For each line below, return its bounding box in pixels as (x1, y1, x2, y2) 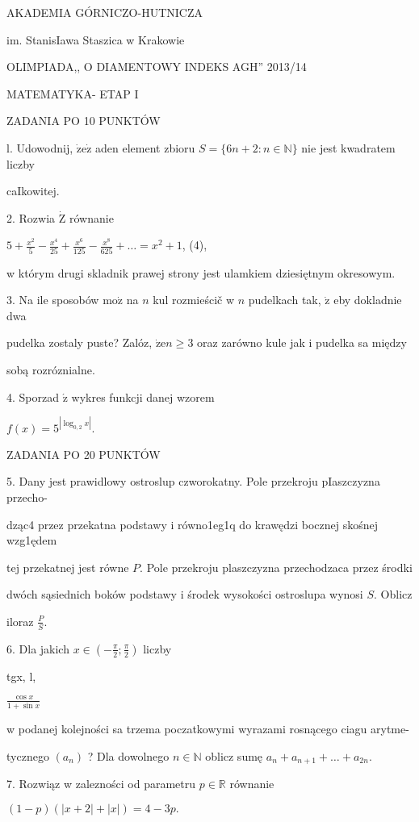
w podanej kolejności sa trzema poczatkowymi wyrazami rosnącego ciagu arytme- (6, 720, 409, 737)
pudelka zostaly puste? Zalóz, (6, 334, 153, 351)
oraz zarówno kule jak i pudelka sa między (197, 334, 407, 351)
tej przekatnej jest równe (6, 558, 129, 575)
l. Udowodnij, (6, 139, 73, 156)
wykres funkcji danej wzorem (71, 388, 215, 405)
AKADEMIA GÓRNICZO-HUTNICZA (6, 4, 203, 20)
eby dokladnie (333, 291, 402, 308)
